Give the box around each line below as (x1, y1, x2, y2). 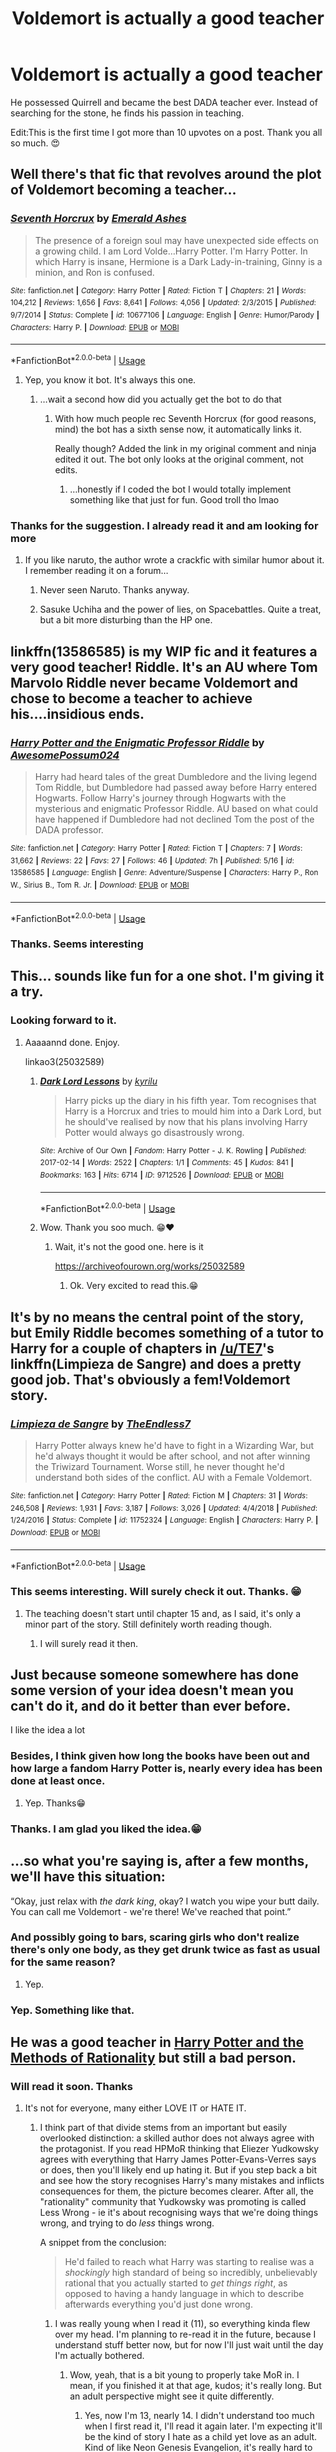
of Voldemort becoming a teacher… (10, 182, 237, 199)
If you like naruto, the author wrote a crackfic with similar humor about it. (24, 554, 325, 566)
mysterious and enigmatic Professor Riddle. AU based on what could (34, 802, 319, 814)
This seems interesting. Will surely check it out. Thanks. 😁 (10, 1585, 302, 1599)
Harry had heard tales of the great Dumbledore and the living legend (34, 770, 318, 782)
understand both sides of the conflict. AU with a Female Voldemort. (34, 1472, 313, 1484)
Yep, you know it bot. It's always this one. (24, 373, 197, 386)
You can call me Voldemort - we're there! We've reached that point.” (10, 1905, 292, 1917)
